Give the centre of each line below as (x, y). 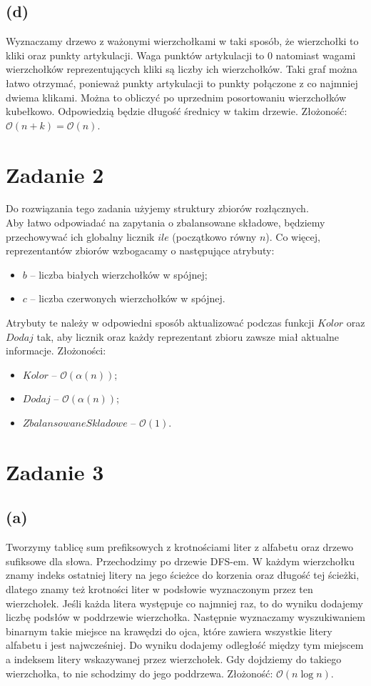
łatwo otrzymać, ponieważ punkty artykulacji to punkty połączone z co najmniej (182, 83)
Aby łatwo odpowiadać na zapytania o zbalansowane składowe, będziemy (166, 223)
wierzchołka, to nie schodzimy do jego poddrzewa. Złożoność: (139, 673)
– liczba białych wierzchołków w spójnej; (119, 274)
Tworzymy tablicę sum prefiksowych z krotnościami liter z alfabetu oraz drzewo (179, 547)
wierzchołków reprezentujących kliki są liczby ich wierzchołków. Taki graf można (182, 69)
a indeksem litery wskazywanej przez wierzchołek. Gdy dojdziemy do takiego (174, 658)
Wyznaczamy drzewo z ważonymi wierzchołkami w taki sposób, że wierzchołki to (182, 41)
